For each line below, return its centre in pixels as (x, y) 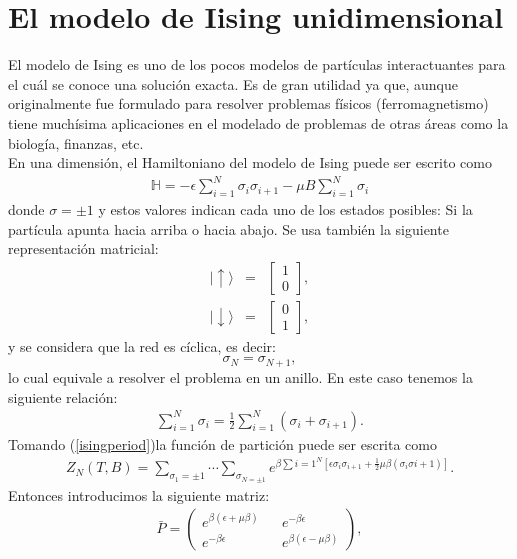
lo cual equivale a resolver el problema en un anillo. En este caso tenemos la (240, 376)
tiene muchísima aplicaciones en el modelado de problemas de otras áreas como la (258, 122)
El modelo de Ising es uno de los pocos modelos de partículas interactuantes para (257, 64)
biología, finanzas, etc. (76, 142)
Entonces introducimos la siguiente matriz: (139, 494)
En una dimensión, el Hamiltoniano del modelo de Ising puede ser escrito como (250, 162)
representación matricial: (83, 248)
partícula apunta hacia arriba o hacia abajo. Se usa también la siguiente (228, 228)
